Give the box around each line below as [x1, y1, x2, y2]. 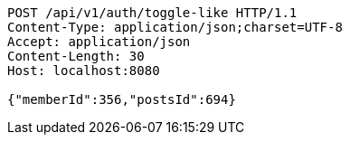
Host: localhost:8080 [7, 63, 160, 78]
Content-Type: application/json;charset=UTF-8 [7, 20, 343, 34]
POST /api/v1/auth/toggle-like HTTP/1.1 [7, 5, 298, 20]
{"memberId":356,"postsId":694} [7, 92, 236, 107]
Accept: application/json [7, 34, 191, 49]
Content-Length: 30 [7, 49, 145, 63]
